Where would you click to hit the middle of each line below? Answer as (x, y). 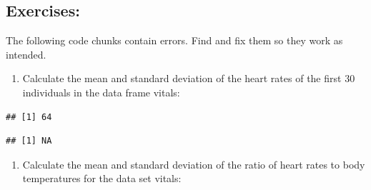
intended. (26, 54)
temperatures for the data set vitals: (102, 178)
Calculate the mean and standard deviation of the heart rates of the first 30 (189, 78)
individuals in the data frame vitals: (101, 92)
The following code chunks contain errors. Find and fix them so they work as (174, 40)
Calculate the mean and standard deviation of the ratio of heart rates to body (194, 164)
